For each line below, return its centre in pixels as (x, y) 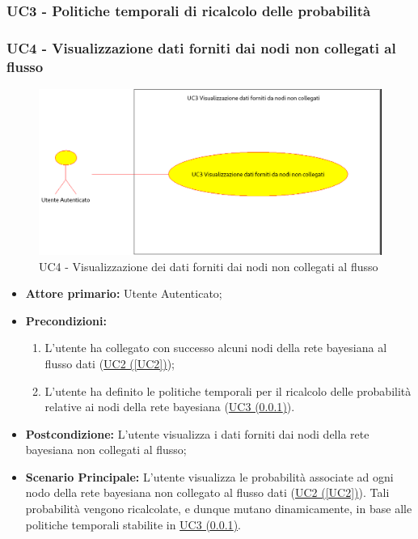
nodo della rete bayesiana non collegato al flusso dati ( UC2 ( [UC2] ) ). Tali (207, 492)
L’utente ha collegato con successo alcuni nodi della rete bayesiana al (216, 348)
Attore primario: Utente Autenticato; (124, 293)
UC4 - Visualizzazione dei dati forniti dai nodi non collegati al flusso (209, 266)
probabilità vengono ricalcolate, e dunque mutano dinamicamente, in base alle (219, 509)
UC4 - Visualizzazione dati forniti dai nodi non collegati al (201, 47)
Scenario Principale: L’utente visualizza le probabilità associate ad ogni (209, 476)
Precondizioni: (66, 320)
